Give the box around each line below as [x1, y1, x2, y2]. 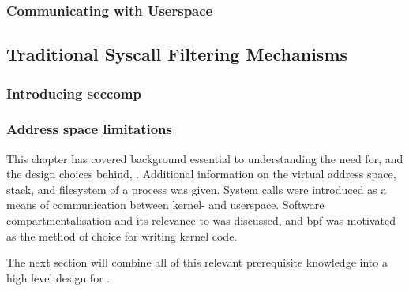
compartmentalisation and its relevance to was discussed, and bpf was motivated [6, 212, 396, 229]
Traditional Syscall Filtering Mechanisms [6, 42, 348, 66]
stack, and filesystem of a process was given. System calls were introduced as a [6, 181, 387, 197]
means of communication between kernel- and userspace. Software [6, 196, 325, 213]
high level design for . [6, 269, 111, 285]
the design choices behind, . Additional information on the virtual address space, [6, 166, 396, 182]
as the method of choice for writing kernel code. [6, 227, 238, 244]
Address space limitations [6, 119, 172, 139]
